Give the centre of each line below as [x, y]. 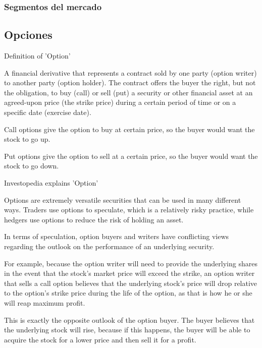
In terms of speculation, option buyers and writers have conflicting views [117, 236]
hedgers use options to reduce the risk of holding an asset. [94, 219]
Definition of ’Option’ [37, 56]
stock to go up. [27, 139]
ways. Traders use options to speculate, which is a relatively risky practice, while [129, 210]
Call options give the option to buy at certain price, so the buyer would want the [129, 129]
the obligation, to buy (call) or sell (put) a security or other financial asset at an [128, 92]
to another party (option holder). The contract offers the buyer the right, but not [130, 82]
